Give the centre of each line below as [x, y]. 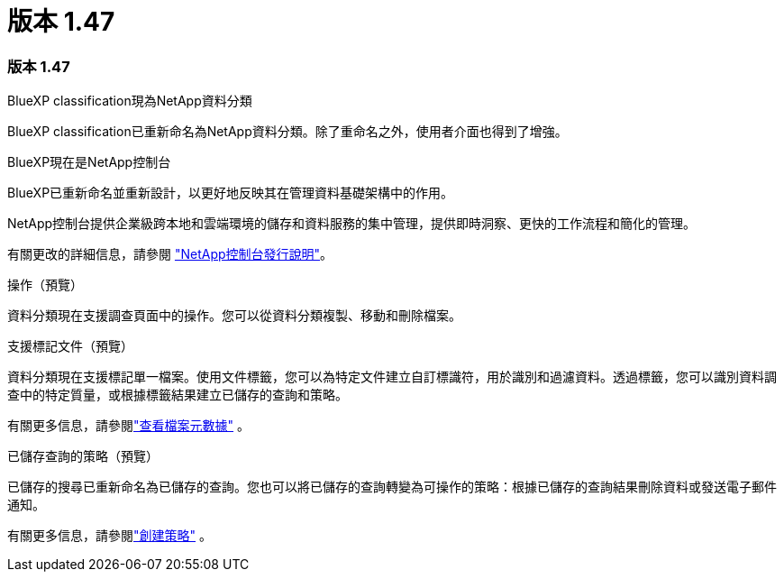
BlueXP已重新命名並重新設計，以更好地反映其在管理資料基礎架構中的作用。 [231, 193]
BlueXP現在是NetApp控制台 [89, 162]
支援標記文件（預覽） [70, 346]
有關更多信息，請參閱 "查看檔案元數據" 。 [128, 426]
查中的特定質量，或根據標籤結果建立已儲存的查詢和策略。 [178, 395]
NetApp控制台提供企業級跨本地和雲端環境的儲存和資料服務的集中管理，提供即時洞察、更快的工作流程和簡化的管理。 [352, 224]
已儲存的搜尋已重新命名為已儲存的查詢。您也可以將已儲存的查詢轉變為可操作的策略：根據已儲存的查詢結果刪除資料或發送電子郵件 [392, 487]
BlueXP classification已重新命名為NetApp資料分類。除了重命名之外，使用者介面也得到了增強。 [287, 132]
